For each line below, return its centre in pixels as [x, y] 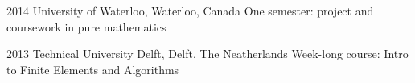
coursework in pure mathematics [86, 26]
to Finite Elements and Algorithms [93, 69]
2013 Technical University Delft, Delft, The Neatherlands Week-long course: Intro [207, 54]
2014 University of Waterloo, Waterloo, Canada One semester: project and [190, 10]
